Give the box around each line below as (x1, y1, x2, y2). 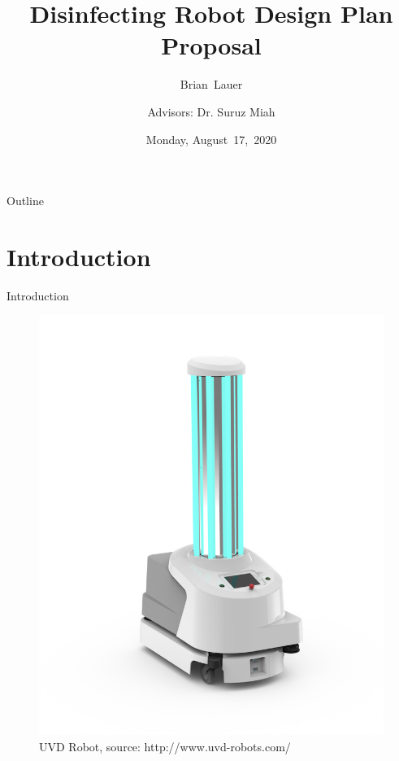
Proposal (161, 28, 262, 62)
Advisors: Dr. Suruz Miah (147, 103, 275, 120)
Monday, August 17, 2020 (145, 130, 277, 147)
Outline (7, 192, 44, 209)
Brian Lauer (180, 76, 243, 93)
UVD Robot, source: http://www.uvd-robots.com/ (39, 737, 291, 754)
